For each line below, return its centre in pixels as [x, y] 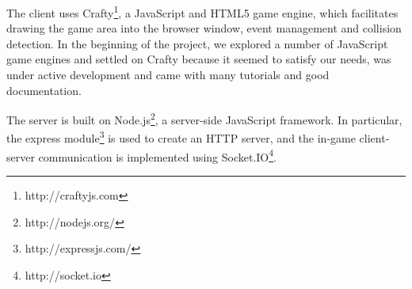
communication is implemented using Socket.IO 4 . [157, 155]
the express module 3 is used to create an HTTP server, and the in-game [181, 137]
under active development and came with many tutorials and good [168, 75]
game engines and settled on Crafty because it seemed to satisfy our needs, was [199, 59]
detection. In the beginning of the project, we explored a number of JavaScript [197, 43]
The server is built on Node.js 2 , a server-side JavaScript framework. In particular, [204, 118]
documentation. [44, 90]
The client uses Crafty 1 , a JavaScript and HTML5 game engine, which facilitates [202, 11]
